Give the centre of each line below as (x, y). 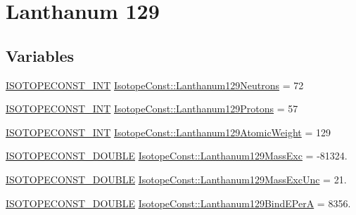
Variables (40, 55)
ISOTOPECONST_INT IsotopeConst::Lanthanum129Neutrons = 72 (155, 85)
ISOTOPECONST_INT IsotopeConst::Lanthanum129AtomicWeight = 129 (169, 132)
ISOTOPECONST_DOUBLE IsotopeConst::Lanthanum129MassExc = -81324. (177, 156)
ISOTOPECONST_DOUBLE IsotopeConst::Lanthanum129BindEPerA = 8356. (178, 203)
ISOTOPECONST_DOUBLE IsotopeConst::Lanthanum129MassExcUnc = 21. (176, 179)
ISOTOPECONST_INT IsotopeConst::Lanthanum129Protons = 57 (152, 109)
